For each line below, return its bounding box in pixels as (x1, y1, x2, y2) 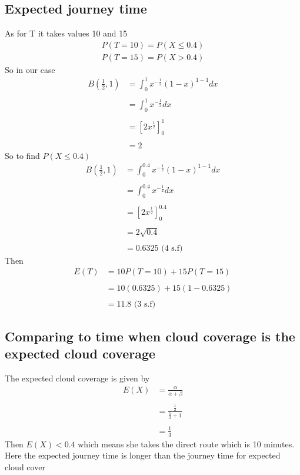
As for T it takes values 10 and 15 (5, 27, 128, 39)
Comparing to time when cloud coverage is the (5, 327, 295, 346)
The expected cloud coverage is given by (5, 372, 150, 384)
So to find (5, 149, 40, 161)
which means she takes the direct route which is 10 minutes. (78, 437, 295, 450)
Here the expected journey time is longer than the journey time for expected (5, 449, 281, 461)
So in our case (5, 63, 55, 75)
